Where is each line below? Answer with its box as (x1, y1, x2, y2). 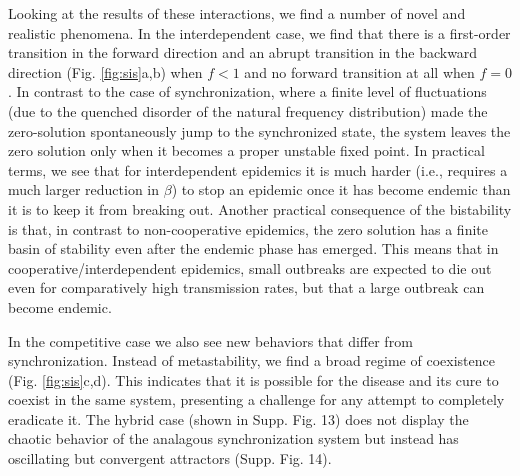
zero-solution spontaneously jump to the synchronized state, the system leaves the (8, 120, 511, 141)
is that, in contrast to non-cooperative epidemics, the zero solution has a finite (8, 218, 488, 239)
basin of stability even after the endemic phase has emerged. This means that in (8, 238, 499, 259)
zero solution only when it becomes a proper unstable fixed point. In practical (8, 140, 485, 161)
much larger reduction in (8, 179, 160, 200)
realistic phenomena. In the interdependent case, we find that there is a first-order (8, 22, 511, 43)
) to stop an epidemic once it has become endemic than (171, 179, 511, 200)
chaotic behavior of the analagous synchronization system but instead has (8, 428, 459, 449)
